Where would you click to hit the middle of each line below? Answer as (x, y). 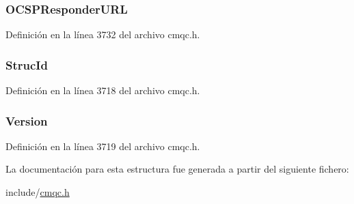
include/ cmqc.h (38, 192)
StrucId (27, 64)
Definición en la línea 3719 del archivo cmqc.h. (103, 146)
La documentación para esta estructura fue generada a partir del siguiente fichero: (177, 169)
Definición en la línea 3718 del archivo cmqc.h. (103, 90)
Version (27, 120)
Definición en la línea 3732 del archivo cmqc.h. (103, 34)
